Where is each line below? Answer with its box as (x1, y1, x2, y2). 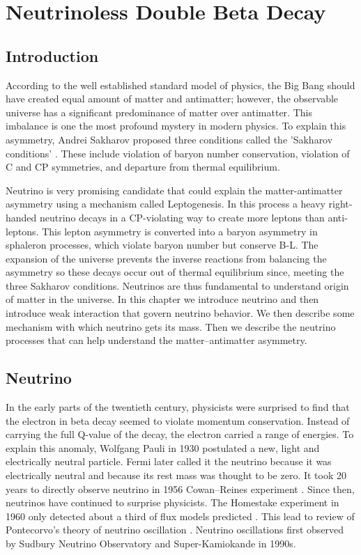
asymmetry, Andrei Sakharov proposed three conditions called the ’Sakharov (6, 132, 333, 146)
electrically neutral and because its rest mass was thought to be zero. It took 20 (6, 468, 347, 483)
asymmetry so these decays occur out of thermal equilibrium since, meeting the (6, 265, 344, 279)
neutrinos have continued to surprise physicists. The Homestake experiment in (6, 495, 339, 510)
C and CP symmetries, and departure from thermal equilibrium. (6, 159, 280, 174)
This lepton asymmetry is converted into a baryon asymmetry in (42, 224, 318, 238)
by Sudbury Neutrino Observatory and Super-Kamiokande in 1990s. (6, 536, 296, 550)
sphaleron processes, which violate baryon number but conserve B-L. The (6, 237, 318, 252)
